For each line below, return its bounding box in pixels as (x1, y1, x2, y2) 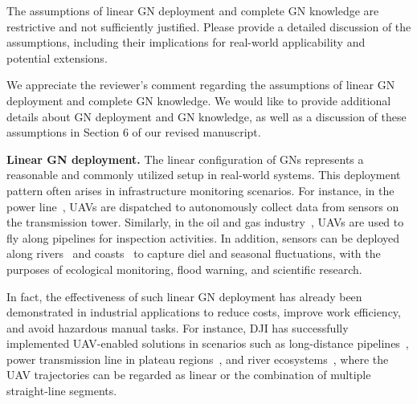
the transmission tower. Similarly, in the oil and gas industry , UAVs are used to (6, 214, 404, 231)
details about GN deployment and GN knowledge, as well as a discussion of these (6, 108, 407, 124)
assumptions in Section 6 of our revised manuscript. (6, 124, 261, 141)
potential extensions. (6, 49, 108, 66)
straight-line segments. (6, 382, 117, 399)
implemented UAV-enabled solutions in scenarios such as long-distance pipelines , (6, 335, 409, 352)
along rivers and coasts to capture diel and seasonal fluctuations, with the (6, 245, 381, 262)
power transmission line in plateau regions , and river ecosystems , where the (6, 350, 389, 367)
